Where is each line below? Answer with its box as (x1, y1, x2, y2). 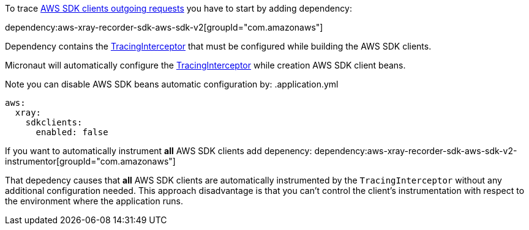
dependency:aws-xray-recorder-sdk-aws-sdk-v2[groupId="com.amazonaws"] (5, 22, 323, 32)
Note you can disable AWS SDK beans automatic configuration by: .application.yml (5, 79, 339, 89)
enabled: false (36, 127, 108, 137)
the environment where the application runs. (5, 196, 183, 206)
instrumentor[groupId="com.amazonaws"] (5, 156, 176, 166)
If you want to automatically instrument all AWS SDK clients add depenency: (5, 146, 312, 156)
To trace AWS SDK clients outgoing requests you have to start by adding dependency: (5, 3, 352, 13)
